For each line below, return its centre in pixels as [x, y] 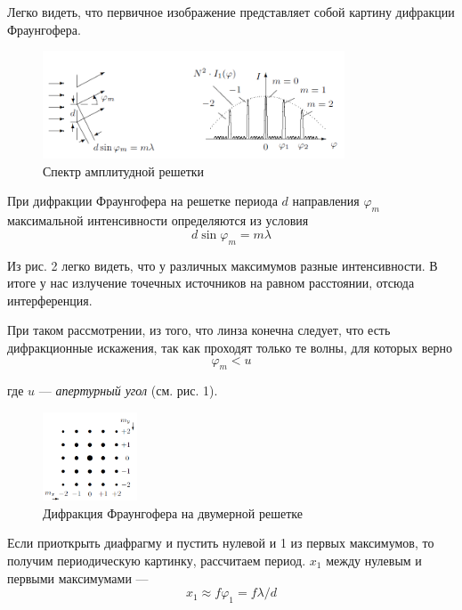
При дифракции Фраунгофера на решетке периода [142, 201]
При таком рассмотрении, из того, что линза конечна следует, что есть [199, 330]
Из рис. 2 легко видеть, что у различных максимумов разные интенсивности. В [223, 265]
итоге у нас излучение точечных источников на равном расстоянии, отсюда [211, 283]
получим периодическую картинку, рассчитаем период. [157, 560]
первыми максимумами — [78, 577]
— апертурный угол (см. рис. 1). [128, 390]
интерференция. [50, 300]
